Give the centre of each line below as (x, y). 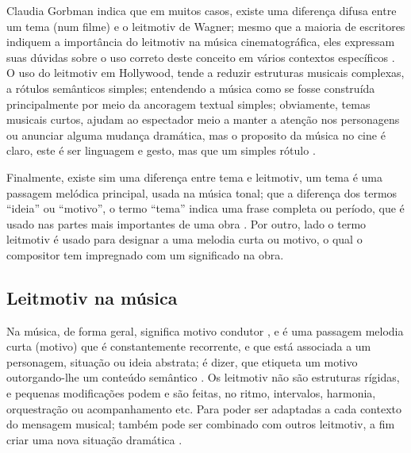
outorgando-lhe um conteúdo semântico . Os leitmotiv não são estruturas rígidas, (203, 377)
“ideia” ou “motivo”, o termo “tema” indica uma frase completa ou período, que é (205, 208)
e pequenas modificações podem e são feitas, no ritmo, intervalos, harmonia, (191, 393)
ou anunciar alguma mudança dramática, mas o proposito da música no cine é (196, 134)
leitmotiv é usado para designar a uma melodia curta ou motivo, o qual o (184, 239)
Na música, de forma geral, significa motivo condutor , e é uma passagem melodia (205, 330)
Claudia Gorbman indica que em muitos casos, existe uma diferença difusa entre (202, 10)
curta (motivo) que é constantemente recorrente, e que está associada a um (189, 346)
